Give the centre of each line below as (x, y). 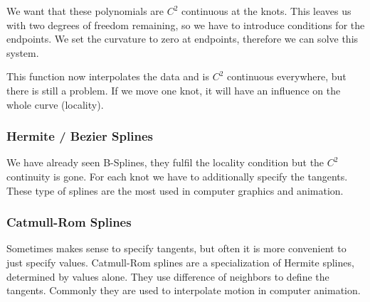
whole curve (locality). (55, 104)
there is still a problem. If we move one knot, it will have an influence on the (174, 90)
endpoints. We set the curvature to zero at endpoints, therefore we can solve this (183, 39)
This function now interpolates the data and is (108, 76)
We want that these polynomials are (85, 11)
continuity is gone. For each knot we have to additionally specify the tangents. (177, 176)
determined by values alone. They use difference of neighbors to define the (168, 276)
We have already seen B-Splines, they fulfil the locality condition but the (165, 162)
